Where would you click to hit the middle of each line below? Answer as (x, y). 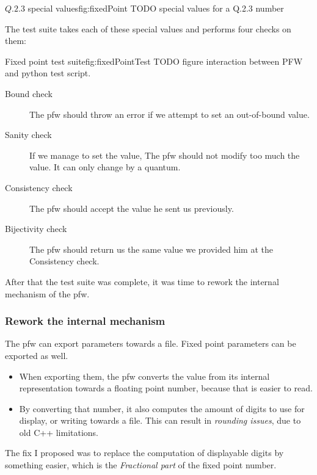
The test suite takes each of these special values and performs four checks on (148, 28)
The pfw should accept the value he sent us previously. (132, 208)
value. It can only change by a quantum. (105, 167)
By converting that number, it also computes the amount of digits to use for (162, 408)
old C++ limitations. (59, 432)
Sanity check (28, 135)
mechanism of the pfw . (47, 293)
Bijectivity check (36, 229)
